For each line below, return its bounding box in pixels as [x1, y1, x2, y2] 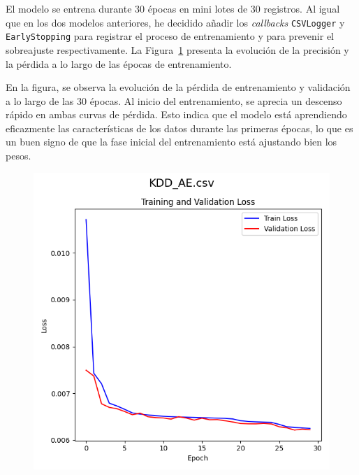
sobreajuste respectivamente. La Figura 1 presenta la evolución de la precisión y [6, 42, 349, 57]
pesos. [6, 148, 31, 163]
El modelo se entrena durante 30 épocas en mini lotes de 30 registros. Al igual [6, 1, 340, 15]
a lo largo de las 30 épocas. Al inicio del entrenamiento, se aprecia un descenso [6, 93, 342, 108]
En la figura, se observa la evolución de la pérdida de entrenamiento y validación [6, 80, 351, 94]
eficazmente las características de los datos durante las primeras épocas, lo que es [6, 120, 353, 135]
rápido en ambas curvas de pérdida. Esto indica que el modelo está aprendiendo [6, 107, 347, 122]
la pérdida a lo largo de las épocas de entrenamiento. [6, 56, 232, 71]
